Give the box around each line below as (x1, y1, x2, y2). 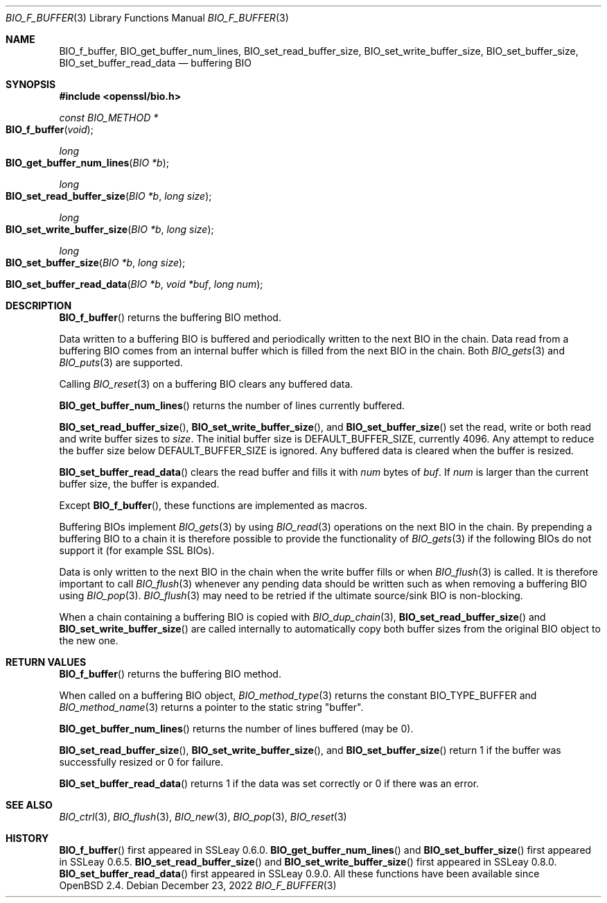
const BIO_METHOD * (59, 112, 159, 123)
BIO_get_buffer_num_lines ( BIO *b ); (6, 157, 169, 169)
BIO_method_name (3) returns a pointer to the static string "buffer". (59, 701, 364, 713)
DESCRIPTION (6, 300, 72, 311)
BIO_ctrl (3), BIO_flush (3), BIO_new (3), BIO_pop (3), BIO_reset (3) (59, 811, 347, 823)
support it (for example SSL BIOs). (59, 544, 215, 556)
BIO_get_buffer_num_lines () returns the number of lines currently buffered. (59, 399, 405, 411)
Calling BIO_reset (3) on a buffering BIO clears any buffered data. (59, 378, 353, 390)
